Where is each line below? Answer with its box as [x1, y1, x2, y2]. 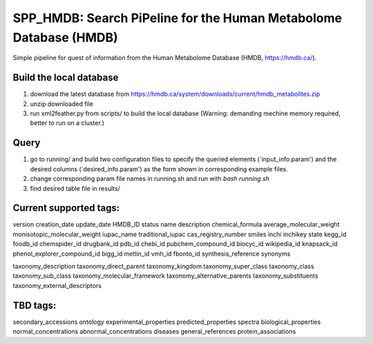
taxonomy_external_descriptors [12, 281, 102, 289]
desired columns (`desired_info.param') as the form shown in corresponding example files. [30, 164, 288, 173]
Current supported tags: [12, 202, 120, 214]
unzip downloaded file [30, 99, 93, 108]
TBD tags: [12, 299, 57, 311]
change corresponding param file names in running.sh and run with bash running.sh [30, 175, 269, 183]
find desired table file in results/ [30, 184, 121, 193]
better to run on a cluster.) [30, 119, 105, 127]
